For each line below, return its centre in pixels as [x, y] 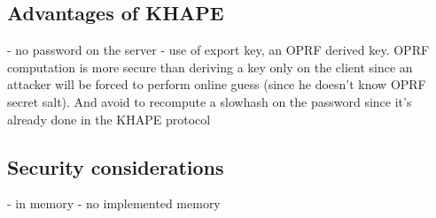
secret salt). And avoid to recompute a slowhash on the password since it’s [210, 101]
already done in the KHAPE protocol [109, 119]
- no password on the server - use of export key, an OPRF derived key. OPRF [218, 50]
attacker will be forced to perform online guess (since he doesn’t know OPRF [217, 84]
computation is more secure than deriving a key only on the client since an [210, 67]
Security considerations [116, 166]
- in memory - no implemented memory [114, 203]
